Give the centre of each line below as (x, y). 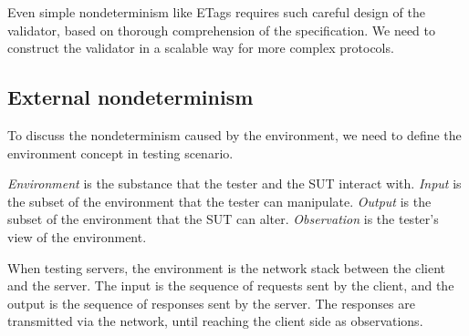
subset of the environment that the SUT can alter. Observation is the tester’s (223, 219)
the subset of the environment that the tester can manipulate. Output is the (219, 201)
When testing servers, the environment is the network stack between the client (226, 267)
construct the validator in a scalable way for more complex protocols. (201, 48)
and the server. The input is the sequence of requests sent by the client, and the (231, 285)
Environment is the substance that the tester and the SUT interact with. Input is (234, 183)
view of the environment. (77, 236)
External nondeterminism (130, 97)
